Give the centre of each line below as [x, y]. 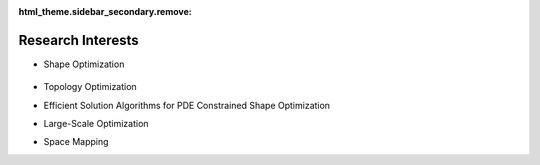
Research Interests [78, 40]
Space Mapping [76, 142]
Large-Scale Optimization [96, 124]
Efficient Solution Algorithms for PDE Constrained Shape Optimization [186, 105]
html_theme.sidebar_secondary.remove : [105, 11]
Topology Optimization [90, 87]
